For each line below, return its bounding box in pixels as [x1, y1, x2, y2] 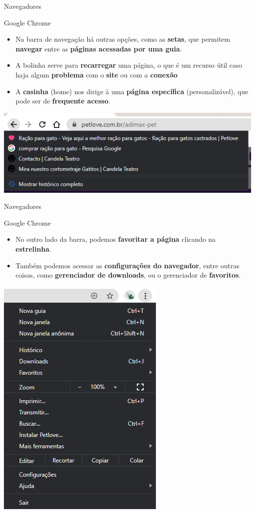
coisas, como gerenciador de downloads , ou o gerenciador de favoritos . [15, 270, 241, 280]
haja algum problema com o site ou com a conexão [15, 69, 178, 79]
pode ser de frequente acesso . [15, 96, 110, 106]
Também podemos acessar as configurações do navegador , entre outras [15, 260, 240, 270]
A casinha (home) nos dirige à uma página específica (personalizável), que [15, 86, 248, 96]
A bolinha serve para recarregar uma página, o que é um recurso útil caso [15, 60, 242, 70]
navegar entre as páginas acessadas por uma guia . [15, 43, 182, 53]
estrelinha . [15, 243, 51, 254]
